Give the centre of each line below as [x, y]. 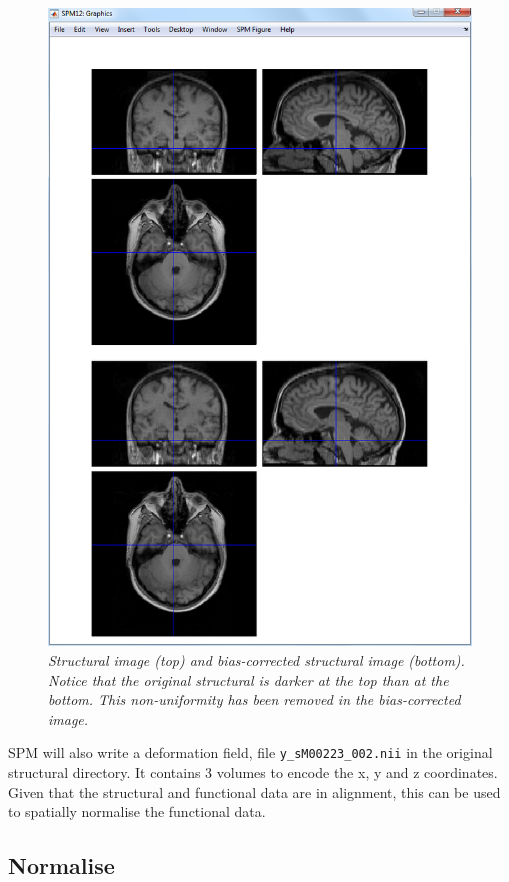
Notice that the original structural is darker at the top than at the [248, 679]
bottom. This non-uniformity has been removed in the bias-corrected [254, 699]
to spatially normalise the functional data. [137, 811]
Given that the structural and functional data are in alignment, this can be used [254, 791]
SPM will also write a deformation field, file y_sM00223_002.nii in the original [250, 752]
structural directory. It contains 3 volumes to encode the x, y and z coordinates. [253, 772]
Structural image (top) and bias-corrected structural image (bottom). [256, 660]
